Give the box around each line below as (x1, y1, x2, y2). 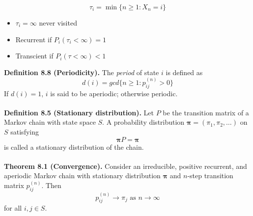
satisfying (10, 126, 39, 136)
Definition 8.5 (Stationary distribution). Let (4, 107, 154, 117)
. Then (41, 180, 61, 190)
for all (4, 203, 22, 213)
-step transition (187, 170, 233, 181)
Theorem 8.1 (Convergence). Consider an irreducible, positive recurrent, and (4, 161, 247, 171)
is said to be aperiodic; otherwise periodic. (50, 88, 178, 98)
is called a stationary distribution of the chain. (4, 141, 144, 152)
